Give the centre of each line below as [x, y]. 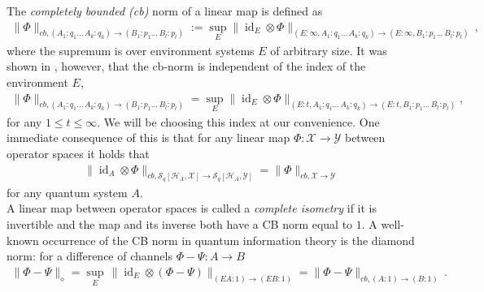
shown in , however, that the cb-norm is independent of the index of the [186, 66]
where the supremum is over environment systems [131, 50]
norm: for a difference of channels [89, 256]
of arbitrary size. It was [329, 50]
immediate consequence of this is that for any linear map [148, 137]
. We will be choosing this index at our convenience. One [238, 121]
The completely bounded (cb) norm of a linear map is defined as [165, 11]
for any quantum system [67, 192]
